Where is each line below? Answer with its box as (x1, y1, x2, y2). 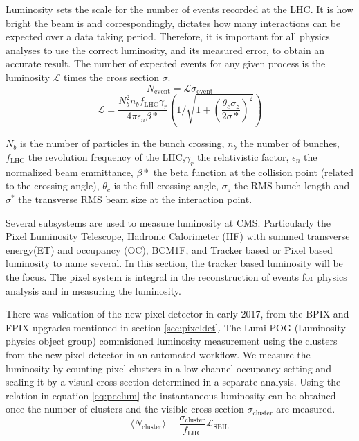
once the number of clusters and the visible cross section (6, 401, 244, 416)
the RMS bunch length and (234, 178, 350, 193)
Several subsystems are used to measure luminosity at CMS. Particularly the (6, 215, 331, 230)
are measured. (276, 401, 335, 416)
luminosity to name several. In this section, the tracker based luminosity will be (6, 256, 343, 270)
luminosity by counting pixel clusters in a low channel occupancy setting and (6, 361, 331, 375)
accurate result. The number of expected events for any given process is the (6, 56, 326, 71)
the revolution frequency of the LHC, (28, 149, 185, 164)
